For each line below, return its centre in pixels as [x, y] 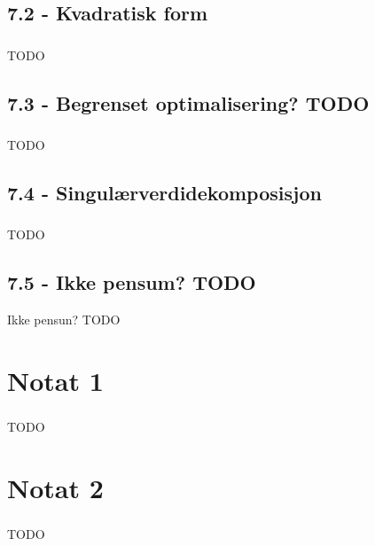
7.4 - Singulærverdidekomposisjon [164, 192]
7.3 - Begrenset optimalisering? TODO [188, 102]
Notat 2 [55, 487]
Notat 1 [55, 380]
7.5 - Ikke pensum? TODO [132, 282]
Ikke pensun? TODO [64, 320]
